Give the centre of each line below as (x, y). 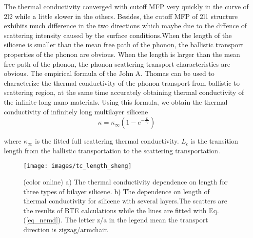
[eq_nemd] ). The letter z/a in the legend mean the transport (117, 220)
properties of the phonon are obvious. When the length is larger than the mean (122, 54)
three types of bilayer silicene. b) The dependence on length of (117, 191)
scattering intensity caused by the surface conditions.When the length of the (118, 35)
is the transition (214, 141)
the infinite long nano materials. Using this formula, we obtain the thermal (116, 101)
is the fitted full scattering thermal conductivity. (107, 141)
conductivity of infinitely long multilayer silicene (76, 111)
